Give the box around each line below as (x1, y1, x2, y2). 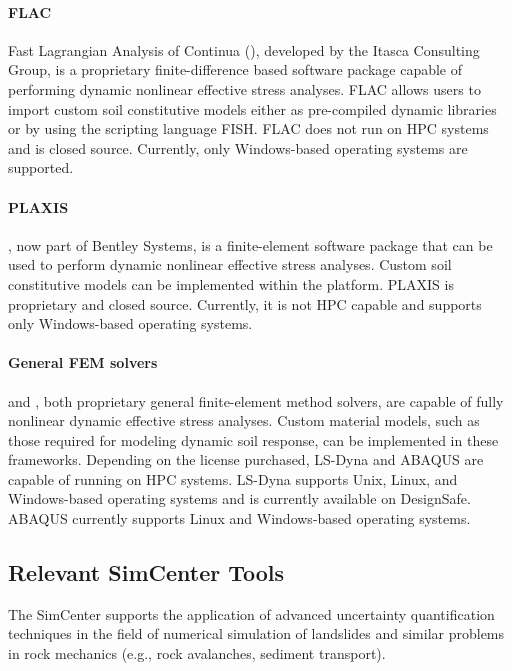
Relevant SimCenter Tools (8, 557, 285, 588)
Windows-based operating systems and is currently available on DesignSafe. (8, 488, 471, 509)
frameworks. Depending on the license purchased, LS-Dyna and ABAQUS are (8, 449, 484, 470)
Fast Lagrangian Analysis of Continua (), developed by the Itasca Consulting (8, 39, 480, 60)
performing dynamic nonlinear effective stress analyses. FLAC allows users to (8, 78, 481, 99)
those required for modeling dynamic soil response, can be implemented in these (8, 429, 499, 450)
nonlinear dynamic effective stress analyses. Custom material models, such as (8, 410, 480, 431)
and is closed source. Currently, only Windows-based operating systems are (8, 137, 468, 158)
